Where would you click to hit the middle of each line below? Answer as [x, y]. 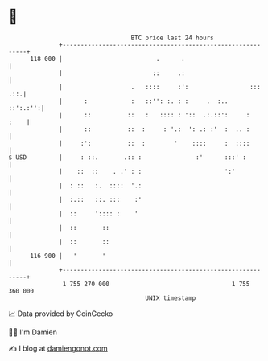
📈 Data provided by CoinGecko [61, 314]
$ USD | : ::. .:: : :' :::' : [128, 157]
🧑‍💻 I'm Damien [33, 332]
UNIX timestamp [171, 298]
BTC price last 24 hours [173, 38]
